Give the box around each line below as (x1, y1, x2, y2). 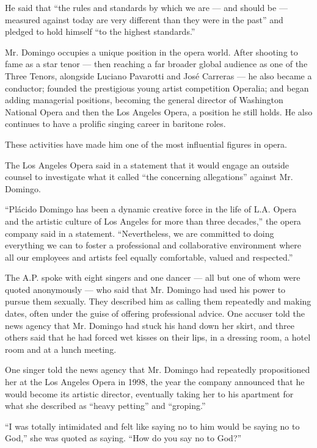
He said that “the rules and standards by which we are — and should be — (5, 1, 288, 13)
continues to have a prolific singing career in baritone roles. (5, 117, 226, 130)
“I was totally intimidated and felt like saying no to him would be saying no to (5, 419, 300, 432)
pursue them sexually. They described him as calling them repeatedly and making (5, 295, 312, 308)
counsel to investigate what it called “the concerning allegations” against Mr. (5, 170, 293, 183)
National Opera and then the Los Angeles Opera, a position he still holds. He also (5, 105, 313, 118)
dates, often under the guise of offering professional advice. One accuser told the (5, 307, 305, 320)
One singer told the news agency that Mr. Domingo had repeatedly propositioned (5, 363, 310, 376)
